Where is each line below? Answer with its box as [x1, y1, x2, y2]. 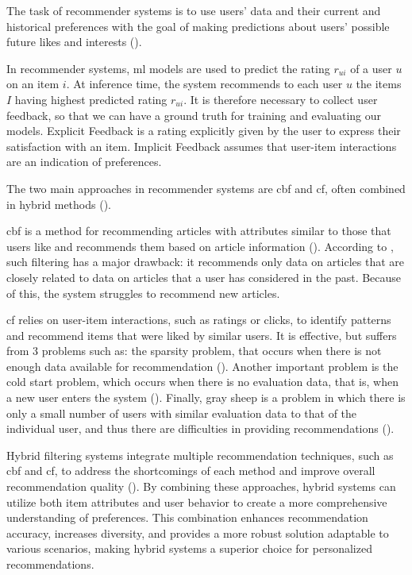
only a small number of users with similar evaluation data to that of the [6, 404, 357, 421]
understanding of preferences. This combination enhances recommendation [6, 509, 368, 526]
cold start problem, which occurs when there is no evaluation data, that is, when [6, 373, 399, 390]
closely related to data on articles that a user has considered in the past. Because [6, 268, 402, 285]
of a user [350, 60, 392, 76]
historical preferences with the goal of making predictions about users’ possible [6, 17, 390, 34]
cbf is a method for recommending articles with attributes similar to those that [6, 222, 391, 239]
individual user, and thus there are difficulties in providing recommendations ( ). [6, 420, 395, 437]
